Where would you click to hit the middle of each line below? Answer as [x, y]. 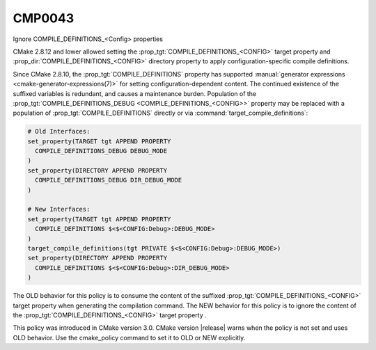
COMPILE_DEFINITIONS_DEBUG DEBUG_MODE [101, 151]
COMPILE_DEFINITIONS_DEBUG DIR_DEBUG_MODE [109, 180]
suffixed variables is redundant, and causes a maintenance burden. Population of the [135, 93]
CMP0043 [44, 18]
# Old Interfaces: [59, 132]
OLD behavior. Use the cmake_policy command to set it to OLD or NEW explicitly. [129, 337]
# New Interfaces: [59, 209]
